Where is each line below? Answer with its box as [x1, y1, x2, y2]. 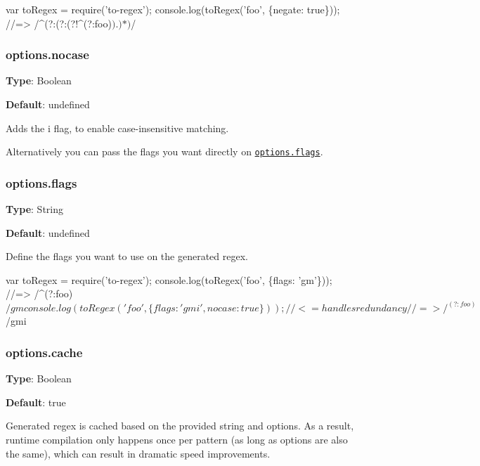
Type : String [6, 202, 63, 216]
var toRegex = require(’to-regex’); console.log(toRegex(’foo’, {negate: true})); [6, 2, 340, 16]
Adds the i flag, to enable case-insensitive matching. [6, 120, 229, 135]
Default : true [6, 394, 66, 409]
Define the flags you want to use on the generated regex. [6, 249, 248, 264]
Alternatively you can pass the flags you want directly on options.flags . [6, 144, 323, 159]
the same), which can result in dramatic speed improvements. [6, 446, 271, 460]
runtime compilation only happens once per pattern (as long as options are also [6, 432, 348, 447]
